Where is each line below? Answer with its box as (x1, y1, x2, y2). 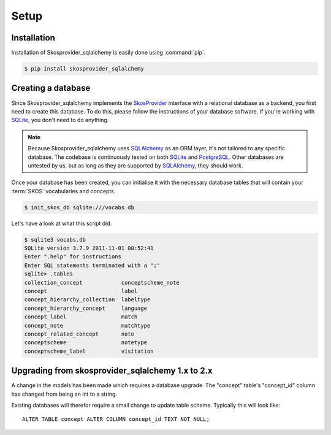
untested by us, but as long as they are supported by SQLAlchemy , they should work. (28, 161, 243, 169)
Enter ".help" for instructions (24, 253, 122, 260)
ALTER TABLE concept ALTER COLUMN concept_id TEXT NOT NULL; (22, 416, 210, 423)
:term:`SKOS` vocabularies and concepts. (11, 187, 116, 194)
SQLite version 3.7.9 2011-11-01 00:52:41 (24, 245, 154, 252)
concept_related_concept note (24, 330, 135, 337)
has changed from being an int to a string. (11, 390, 118, 398)
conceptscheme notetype (24, 339, 147, 346)
